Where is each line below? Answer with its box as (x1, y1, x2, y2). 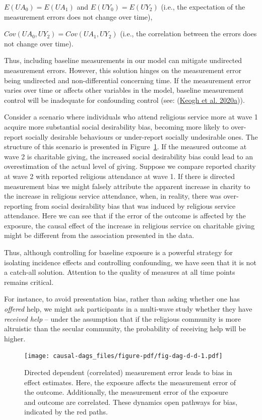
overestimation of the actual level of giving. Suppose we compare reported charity (4, 161, 256, 171)
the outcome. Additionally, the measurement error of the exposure (24, 387, 228, 397)
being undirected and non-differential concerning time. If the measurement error (4, 75, 251, 85)
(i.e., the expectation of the (161, 2, 245, 12)
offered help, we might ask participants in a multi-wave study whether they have (4, 304, 252, 314)
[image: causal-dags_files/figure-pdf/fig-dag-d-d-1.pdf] (24, 352, 223, 360)
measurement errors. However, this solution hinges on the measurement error (4, 65, 241, 75)
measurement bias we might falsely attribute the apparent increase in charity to (4, 181, 250, 191)
